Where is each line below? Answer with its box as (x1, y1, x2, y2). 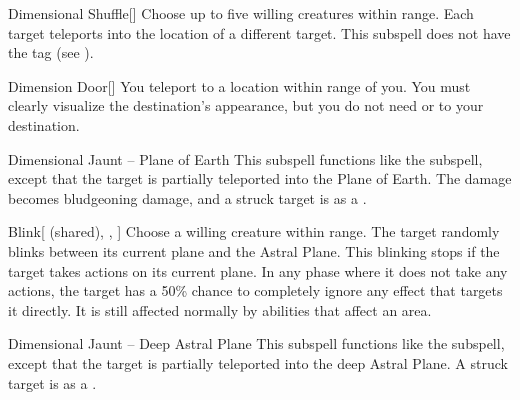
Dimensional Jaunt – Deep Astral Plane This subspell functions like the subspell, (8, 333, 505, 354)
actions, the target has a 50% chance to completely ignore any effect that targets (8, 280, 503, 301)
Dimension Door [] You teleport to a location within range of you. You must (8, 75, 471, 96)
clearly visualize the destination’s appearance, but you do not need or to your (8, 95, 484, 116)
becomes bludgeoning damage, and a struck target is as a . (8, 187, 367, 208)
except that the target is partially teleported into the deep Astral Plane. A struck (8, 352, 508, 373)
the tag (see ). (8, 42, 94, 63)
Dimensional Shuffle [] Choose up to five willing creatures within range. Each (8, 3, 474, 23)
